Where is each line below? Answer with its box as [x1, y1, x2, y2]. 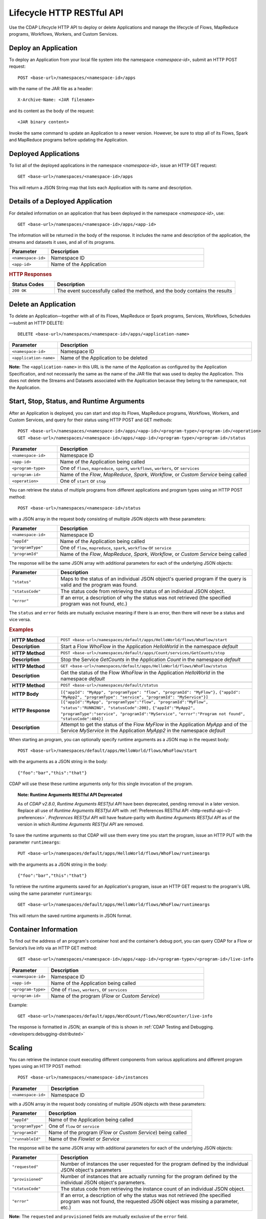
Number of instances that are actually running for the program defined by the [60, 1173, 238, 1180]
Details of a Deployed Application [9, 197, 112, 206]
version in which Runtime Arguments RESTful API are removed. [18, 822, 144, 827]
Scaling [9, 1043, 33, 1052]
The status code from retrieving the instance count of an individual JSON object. [60, 1185, 245, 1192]
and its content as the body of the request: [9, 108, 95, 114]
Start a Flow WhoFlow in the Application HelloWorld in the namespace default [60, 643, 238, 649]
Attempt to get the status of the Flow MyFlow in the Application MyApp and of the [60, 721, 248, 727]
